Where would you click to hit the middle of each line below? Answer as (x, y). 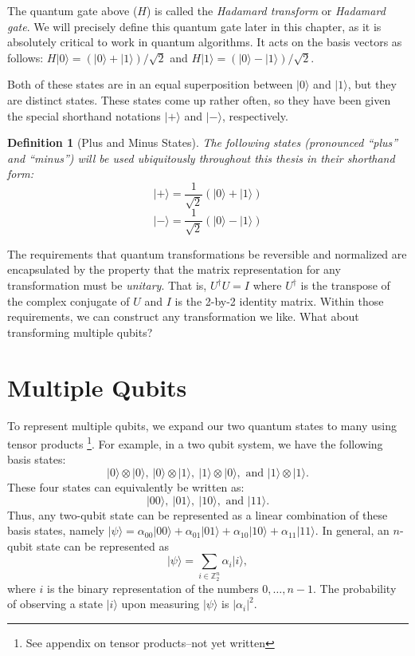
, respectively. (255, 115)
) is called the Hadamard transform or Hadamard (266, 10)
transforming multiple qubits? (80, 332)
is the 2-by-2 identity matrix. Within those (279, 300)
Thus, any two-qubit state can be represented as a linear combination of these (198, 514)
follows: (25, 57)
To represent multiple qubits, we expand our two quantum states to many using (202, 425)
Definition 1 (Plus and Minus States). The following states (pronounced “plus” (203, 142)
